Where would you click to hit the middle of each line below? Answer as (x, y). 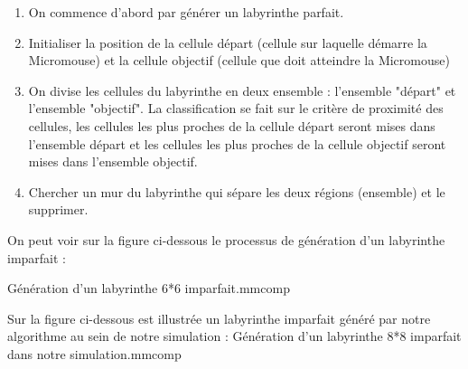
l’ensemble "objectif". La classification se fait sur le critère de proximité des (236, 108)
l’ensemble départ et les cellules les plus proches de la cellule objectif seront (237, 143)
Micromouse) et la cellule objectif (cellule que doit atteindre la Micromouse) (239, 60)
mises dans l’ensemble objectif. (113, 161)
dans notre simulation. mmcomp (94, 353)
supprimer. (58, 209)
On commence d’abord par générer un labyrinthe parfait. (186, 12)
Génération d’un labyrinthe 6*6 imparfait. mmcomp (149, 288)
